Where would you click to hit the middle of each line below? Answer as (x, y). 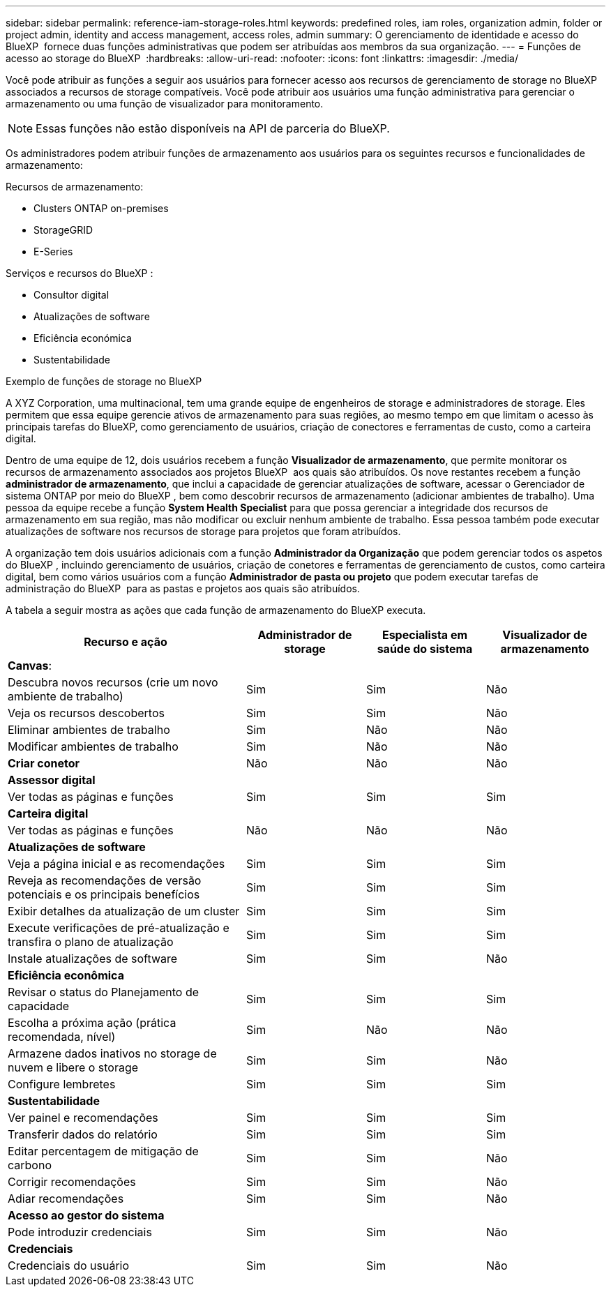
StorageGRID (63, 230)
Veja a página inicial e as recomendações (116, 864)
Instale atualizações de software (93, 959)
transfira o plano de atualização (91, 942)
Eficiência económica (83, 338)
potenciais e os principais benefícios (104, 894)
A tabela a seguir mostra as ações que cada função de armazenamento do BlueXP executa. (216, 610)
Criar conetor (44, 763)
